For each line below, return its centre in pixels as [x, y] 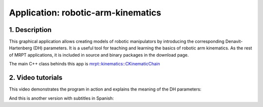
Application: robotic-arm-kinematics [85, 13]
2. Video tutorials [36, 78]
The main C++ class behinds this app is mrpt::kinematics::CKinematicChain [85, 64]
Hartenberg [20, 48]
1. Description [30, 30]
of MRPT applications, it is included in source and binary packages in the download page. [99, 55]
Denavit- [234, 42]
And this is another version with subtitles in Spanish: [61, 98]
